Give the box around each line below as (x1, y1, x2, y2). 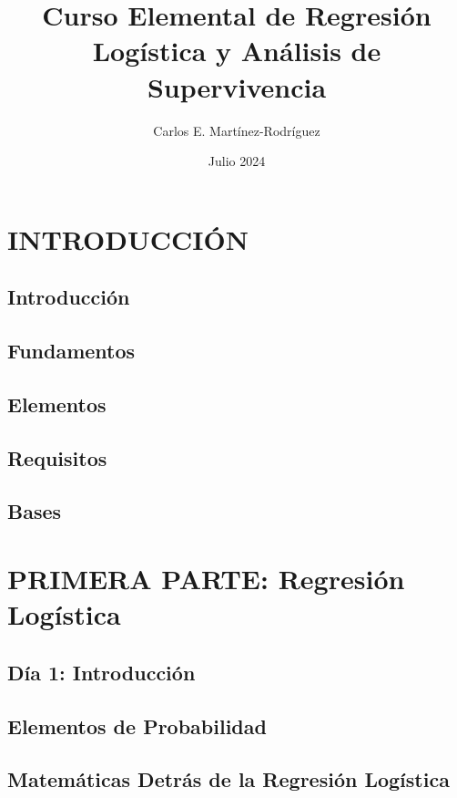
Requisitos (7, 443, 107, 472)
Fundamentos (7, 337, 136, 365)
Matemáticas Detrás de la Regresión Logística (7, 765, 450, 793)
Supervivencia (147, 67, 327, 105)
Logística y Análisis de (92, 32, 381, 69)
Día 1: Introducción (7, 658, 196, 686)
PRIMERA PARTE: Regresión (7, 559, 405, 596)
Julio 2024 (208, 151, 266, 171)
